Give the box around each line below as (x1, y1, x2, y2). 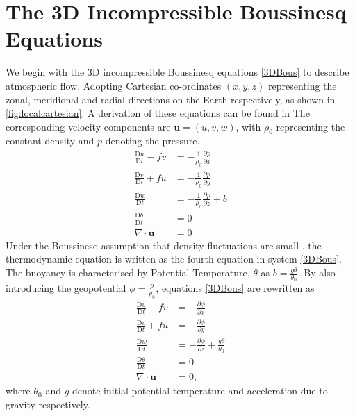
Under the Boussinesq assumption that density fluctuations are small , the (6, 238, 322, 252)
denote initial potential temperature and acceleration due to (72, 383, 328, 398)
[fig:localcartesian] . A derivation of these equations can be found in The (6, 106, 310, 120)
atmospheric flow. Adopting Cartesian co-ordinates (6, 78, 222, 92)
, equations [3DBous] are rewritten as (156, 281, 315, 295)
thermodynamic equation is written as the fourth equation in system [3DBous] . (6, 251, 342, 266)
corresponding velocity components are (6, 119, 171, 133)
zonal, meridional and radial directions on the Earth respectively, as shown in (6, 92, 336, 106)
